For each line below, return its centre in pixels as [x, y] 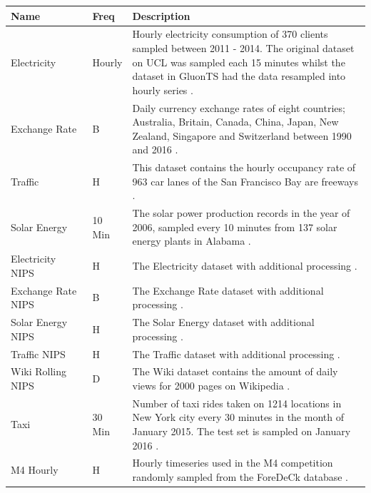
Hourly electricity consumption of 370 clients [230, 34]
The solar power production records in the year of [241, 213]
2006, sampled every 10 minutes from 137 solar [235, 227]
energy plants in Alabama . [192, 241]
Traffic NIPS [38, 354]
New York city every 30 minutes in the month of [238, 417]
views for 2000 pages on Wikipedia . [211, 385]
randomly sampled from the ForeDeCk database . [240, 477]
